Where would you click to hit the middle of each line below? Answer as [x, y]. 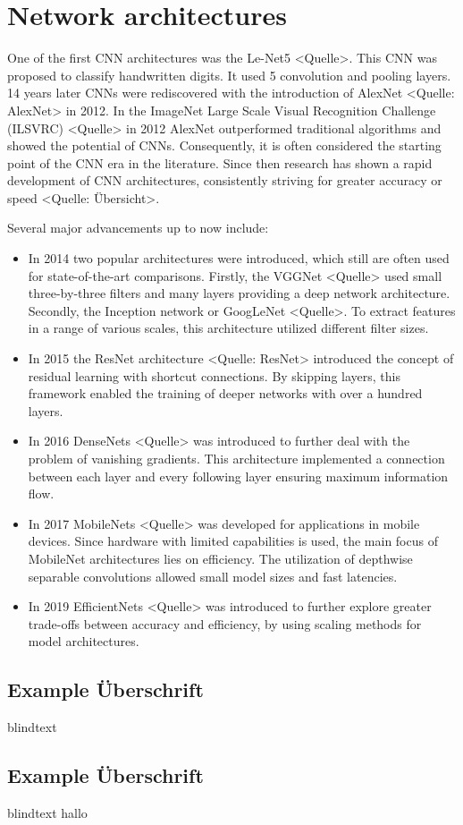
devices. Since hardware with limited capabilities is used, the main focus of [233, 541]
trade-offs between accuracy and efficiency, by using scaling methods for [225, 623]
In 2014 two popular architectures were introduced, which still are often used [239, 258]
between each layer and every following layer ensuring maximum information [238, 476]
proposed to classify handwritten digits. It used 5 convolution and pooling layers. [229, 75]
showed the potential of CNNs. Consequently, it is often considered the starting [224, 145]
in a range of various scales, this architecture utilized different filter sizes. [228, 328]
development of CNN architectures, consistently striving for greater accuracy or [225, 180]
